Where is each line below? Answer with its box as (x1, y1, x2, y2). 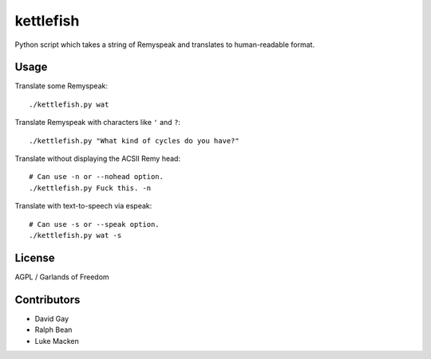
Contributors (14, 293, 81, 306)
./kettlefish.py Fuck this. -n (29, 183, 152, 193)
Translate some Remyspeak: (14, 81, 108, 91)
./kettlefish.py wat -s (29, 231, 122, 240)
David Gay (34, 314, 69, 323)
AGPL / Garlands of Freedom (14, 271, 109, 282)
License (14, 251, 55, 264)
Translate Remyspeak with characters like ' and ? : (14, 118, 181, 127)
